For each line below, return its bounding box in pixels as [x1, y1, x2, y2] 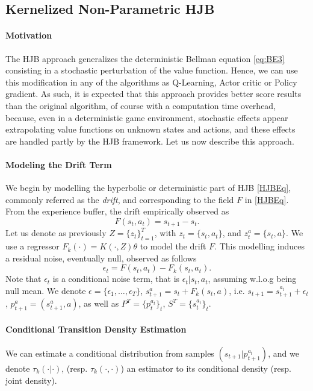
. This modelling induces [214, 240, 305, 252]
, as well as [78, 297, 119, 310]
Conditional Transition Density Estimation [5, 322, 187, 335]
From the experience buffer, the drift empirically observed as [5, 205, 229, 217]
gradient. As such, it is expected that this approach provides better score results [5, 87, 302, 100]
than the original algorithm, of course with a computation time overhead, [5, 99, 276, 111]
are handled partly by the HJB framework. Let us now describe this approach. [5, 134, 294, 147]
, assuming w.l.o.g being [208, 272, 297, 285]
